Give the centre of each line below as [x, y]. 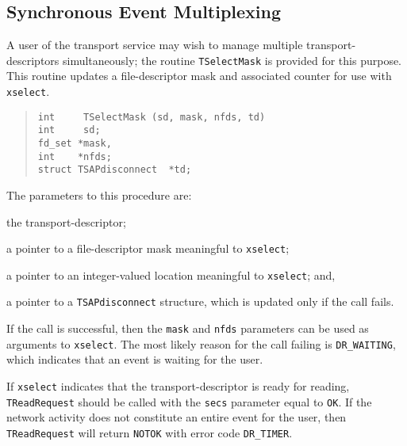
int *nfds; [75, 156]
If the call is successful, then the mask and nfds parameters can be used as [188, 328]
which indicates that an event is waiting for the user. [135, 359]
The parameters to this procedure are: [99, 194]
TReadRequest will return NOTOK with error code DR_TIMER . [150, 432]
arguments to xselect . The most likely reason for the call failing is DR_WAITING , [201, 343]
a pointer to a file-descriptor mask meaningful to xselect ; [148, 248]
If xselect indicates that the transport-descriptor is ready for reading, [178, 386]
